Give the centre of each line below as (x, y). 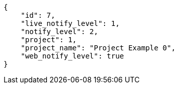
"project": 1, (49, 40)
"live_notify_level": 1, (70, 23)
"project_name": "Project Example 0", (98, 48)
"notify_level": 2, (59, 32)
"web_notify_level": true (72, 56)
